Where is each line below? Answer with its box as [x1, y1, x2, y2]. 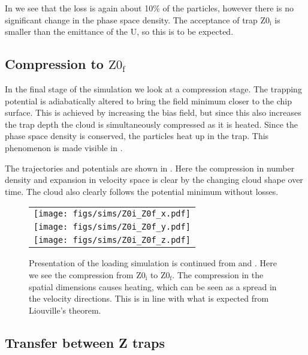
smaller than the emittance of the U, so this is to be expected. [5, 25, 234, 38]
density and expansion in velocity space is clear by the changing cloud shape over [5, 173, 303, 186]
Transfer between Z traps [5, 333, 165, 351]
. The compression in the [172, 268, 264, 281]
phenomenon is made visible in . [5, 141, 123, 154]
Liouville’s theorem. [29, 303, 101, 316]
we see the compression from [29, 268, 134, 281]
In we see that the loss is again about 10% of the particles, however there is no [5, 2, 294, 14]
